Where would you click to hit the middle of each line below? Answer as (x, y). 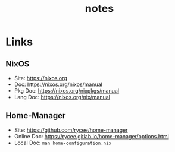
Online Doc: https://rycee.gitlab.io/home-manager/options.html (91, 136)
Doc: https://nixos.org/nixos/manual (58, 84)
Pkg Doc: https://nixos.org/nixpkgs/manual (67, 91)
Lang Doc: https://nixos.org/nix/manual (62, 97)
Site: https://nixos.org (41, 78)
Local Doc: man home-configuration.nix (63, 142)
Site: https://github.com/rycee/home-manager (71, 130)
